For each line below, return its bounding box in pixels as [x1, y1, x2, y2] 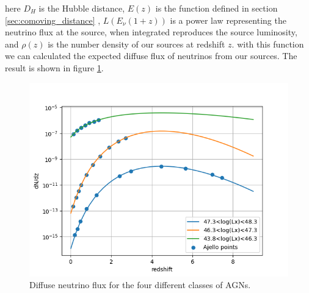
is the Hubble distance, [38, 2, 125, 14]
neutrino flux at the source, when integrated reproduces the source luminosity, [5, 26, 297, 38]
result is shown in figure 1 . [5, 61, 104, 74]
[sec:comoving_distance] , [5, 13, 101, 26]
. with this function [231, 37, 304, 50]
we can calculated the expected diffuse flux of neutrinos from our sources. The [5, 49, 297, 62]
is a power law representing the [170, 13, 286, 26]
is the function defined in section [155, 2, 278, 14]
